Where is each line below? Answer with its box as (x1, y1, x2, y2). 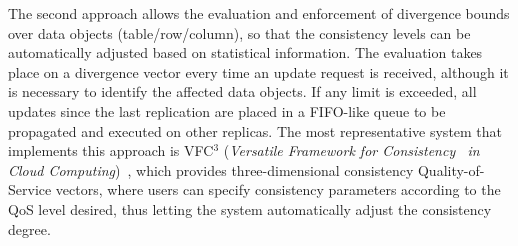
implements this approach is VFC (8, 140, 214, 161)
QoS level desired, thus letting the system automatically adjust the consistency (8, 198, 492, 219)
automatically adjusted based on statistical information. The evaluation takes (8, 42, 483, 63)
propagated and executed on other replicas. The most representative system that (8, 120, 503, 141)
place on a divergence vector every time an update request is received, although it (8, 61, 509, 82)
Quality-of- (417, 159, 485, 180)
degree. (8, 218, 51, 239)
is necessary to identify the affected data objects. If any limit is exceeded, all (8, 81, 477, 102)
